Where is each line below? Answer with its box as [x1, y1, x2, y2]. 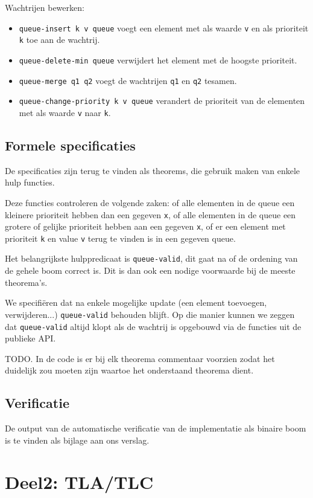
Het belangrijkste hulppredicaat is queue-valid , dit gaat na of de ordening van [5, 252, 298, 265]
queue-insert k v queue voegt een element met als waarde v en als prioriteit [19, 21, 309, 34]
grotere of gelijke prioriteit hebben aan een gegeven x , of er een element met [5, 220, 286, 233]
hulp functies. [5, 176, 55, 189]
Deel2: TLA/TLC [5, 469, 154, 494]
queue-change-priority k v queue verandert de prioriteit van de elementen [19, 94, 305, 107]
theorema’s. [5, 276, 48, 288]
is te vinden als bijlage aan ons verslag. [5, 433, 150, 446]
